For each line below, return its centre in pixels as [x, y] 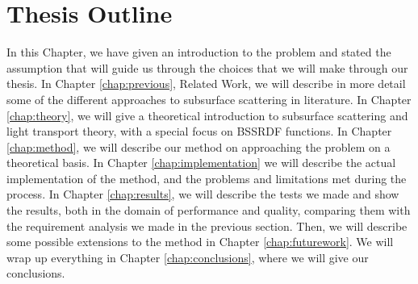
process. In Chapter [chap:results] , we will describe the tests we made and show [203, 194]
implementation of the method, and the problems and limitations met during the [207, 178]
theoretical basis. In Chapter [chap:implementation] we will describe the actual [201, 163]
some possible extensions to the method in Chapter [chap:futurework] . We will [200, 242]
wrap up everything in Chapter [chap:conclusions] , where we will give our [188, 257]
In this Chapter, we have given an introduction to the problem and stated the [199, 52]
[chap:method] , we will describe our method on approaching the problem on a [199, 146]
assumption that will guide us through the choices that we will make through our [207, 67]
